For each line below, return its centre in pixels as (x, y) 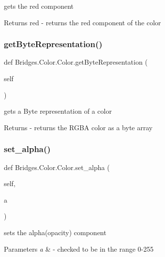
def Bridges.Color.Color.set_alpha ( (57, 167)
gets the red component (39, 6)
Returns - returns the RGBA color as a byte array (78, 127)
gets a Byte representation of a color (58, 111)
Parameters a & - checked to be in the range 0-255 (79, 248)
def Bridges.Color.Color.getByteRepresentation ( (76, 62)
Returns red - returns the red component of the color (82, 22)
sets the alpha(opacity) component (55, 232)
